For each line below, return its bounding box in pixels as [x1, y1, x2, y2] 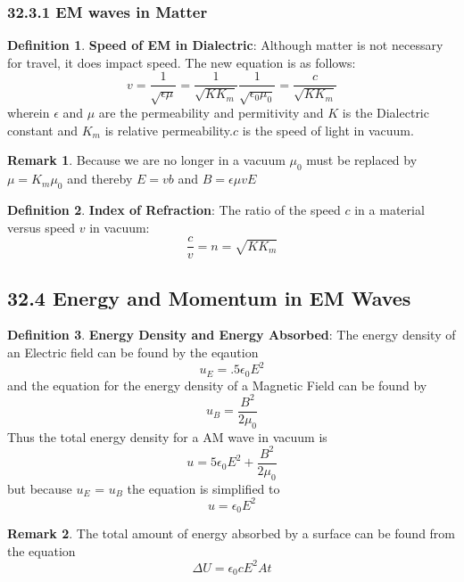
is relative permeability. [104, 120, 233, 139]
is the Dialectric [342, 103, 429, 122]
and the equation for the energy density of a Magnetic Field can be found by [7, 375, 427, 394]
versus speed [7, 217, 76, 236]
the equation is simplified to [127, 479, 280, 497]
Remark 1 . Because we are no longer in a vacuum [7, 151, 286, 169]
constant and [7, 120, 79, 139]
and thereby [67, 169, 133, 188]
